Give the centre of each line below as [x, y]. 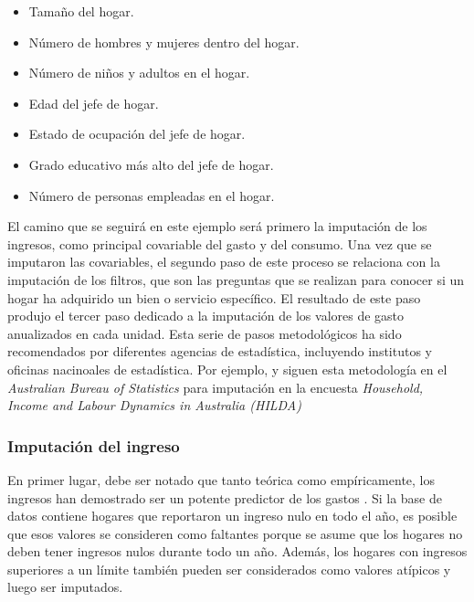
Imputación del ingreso [94, 445]
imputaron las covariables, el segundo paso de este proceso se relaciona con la [224, 262]
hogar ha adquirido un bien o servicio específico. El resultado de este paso [214, 297]
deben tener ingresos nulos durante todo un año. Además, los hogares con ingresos [237, 551]
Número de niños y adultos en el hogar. [139, 73]
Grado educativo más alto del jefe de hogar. [151, 164]
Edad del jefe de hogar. [94, 103]
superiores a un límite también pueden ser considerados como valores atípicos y [229, 569]
